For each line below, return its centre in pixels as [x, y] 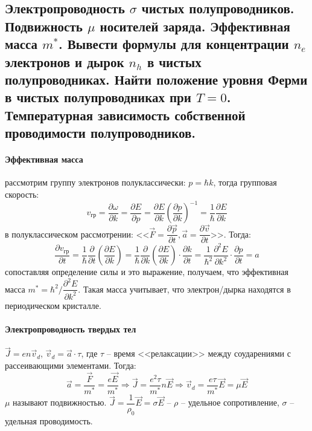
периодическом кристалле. [53, 305]
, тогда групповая [245, 182]
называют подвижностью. [60, 402]
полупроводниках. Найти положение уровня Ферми [156, 79]
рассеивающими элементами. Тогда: [71, 365]
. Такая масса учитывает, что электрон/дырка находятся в [184, 289]
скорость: [22, 194]
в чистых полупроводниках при [98, 97]
